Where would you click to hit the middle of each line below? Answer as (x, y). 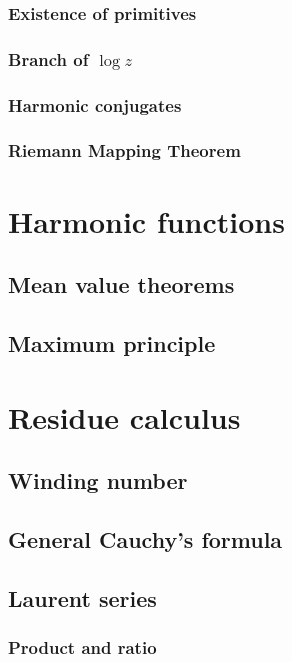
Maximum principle (112, 342)
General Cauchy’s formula (145, 538)
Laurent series (82, 597)
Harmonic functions (146, 220)
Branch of (48, 58)
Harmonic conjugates (95, 104)
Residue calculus (124, 416)
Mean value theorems (121, 284)
